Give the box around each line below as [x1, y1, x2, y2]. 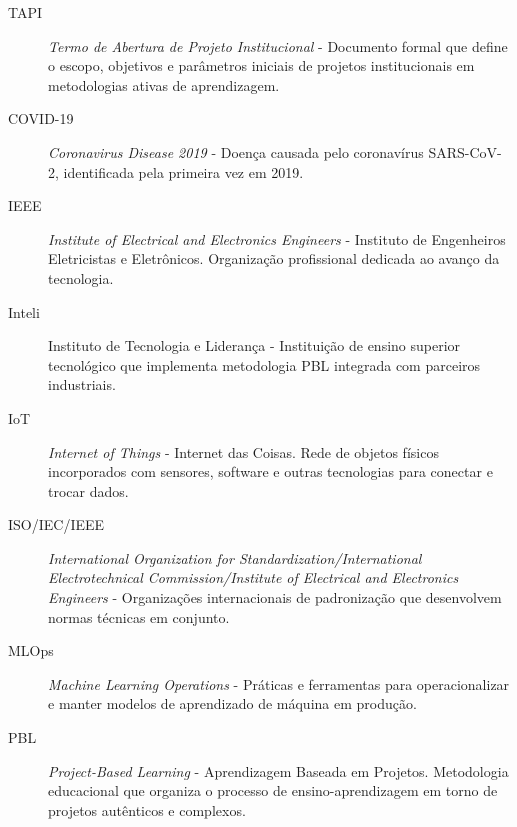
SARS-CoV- [428, 141, 502, 162]
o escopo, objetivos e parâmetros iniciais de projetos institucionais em [48, 55, 475, 76]
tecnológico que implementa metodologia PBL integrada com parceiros [48, 354, 481, 375]
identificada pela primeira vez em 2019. [63, 161, 304, 182]
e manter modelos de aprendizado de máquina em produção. [48, 693, 417, 714]
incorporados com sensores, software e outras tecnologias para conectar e [48, 461, 493, 482]
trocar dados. [48, 480, 129, 501]
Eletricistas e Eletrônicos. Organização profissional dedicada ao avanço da [48, 248, 500, 269]
